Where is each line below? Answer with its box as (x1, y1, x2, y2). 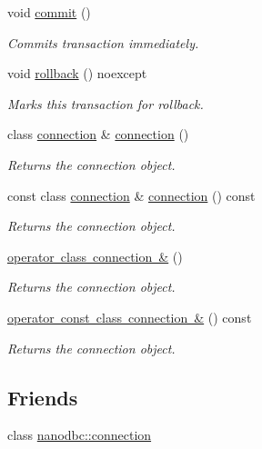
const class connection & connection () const (7, 185, 256, 205)
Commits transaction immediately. (7, 33, 199, 52)
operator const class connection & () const (7, 307, 252, 326)
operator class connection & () (7, 246, 183, 265)
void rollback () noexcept (7, 64, 147, 83)
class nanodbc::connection (7, 425, 152, 444)
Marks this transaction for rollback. (7, 94, 204, 113)
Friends (7, 383, 78, 411)
